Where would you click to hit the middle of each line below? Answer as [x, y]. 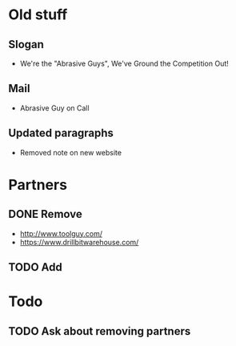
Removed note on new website [71, 152]
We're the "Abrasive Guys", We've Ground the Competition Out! [124, 63]
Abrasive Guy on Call [54, 108]
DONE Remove [45, 214]
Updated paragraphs [61, 133]
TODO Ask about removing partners [100, 331]
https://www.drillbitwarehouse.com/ [79, 242]
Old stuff [38, 15]
